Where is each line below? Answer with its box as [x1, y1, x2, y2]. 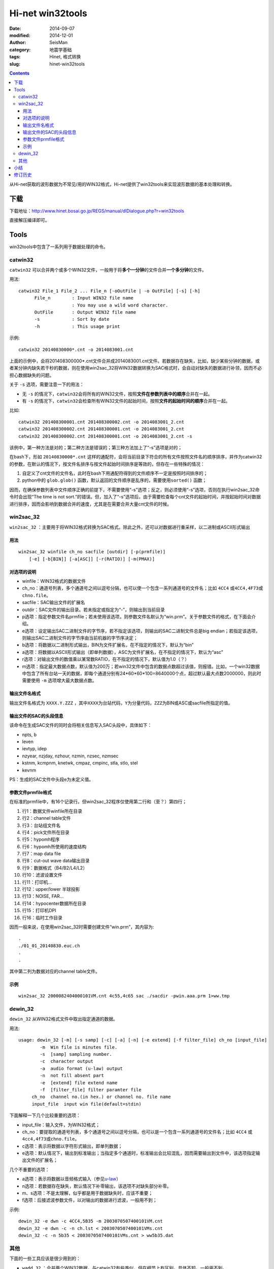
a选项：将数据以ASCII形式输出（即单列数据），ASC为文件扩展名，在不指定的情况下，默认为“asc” [22, 649, 223, 655]
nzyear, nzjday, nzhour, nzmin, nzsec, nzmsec [22, 753, 119, 759]
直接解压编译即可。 [9, 217, 50, 223]
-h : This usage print [34, 323, 120, 329]
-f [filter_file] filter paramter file [40, 1087, 142, 1092]
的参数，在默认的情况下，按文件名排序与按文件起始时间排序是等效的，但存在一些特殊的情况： [9, 461, 205, 467]
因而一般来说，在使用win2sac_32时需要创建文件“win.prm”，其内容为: [9, 924, 154, 930]
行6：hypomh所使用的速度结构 [22, 843, 87, 850]
